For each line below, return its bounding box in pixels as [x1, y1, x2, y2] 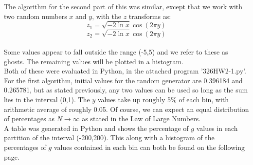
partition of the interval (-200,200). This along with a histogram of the [4, 132, 215, 143]
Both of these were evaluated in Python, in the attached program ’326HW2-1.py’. [4, 66, 246, 76]
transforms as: [128, 11, 171, 21]
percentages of [4, 142, 46, 152]
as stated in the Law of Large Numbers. [82, 113, 201, 124]
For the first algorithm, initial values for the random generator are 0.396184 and [4, 75, 243, 85]
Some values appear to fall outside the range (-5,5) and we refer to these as [4, 47, 228, 57]
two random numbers [4, 11, 67, 21]
